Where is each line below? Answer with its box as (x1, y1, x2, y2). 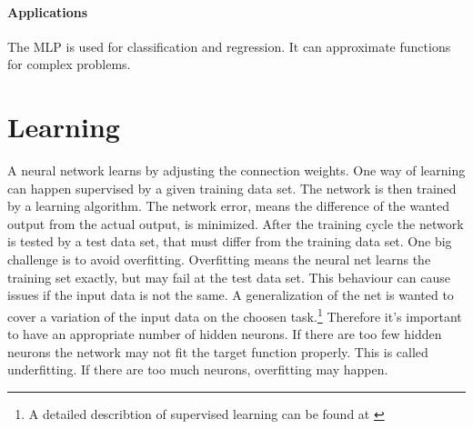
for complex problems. (7, 55, 131, 74)
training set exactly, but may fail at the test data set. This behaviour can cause (7, 267, 450, 286)
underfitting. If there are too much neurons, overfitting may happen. (7, 360, 388, 379)
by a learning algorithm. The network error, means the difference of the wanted (7, 196, 450, 215)
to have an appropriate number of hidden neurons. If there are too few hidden (7, 324, 442, 344)
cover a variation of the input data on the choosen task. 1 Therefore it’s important (7, 304, 462, 325)
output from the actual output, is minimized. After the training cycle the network (7, 214, 464, 233)
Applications (7, 2, 88, 21)
